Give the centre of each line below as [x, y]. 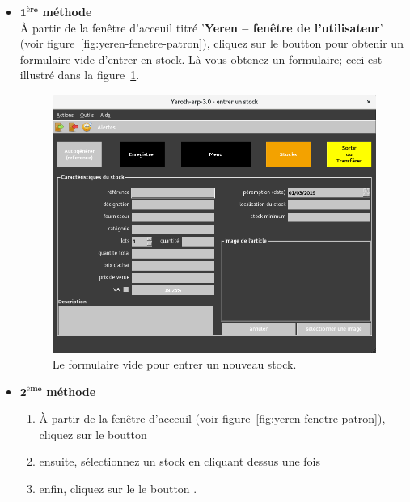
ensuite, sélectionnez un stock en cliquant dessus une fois [180, 461]
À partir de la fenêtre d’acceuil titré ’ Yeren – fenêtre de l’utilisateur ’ [201, 27]
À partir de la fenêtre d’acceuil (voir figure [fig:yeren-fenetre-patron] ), [212, 418]
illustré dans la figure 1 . [80, 75]
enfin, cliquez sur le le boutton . [118, 489]
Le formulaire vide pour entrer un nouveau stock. [174, 364]
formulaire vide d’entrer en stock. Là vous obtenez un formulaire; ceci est [201, 59]
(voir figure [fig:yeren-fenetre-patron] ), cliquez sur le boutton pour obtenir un [211, 43]
